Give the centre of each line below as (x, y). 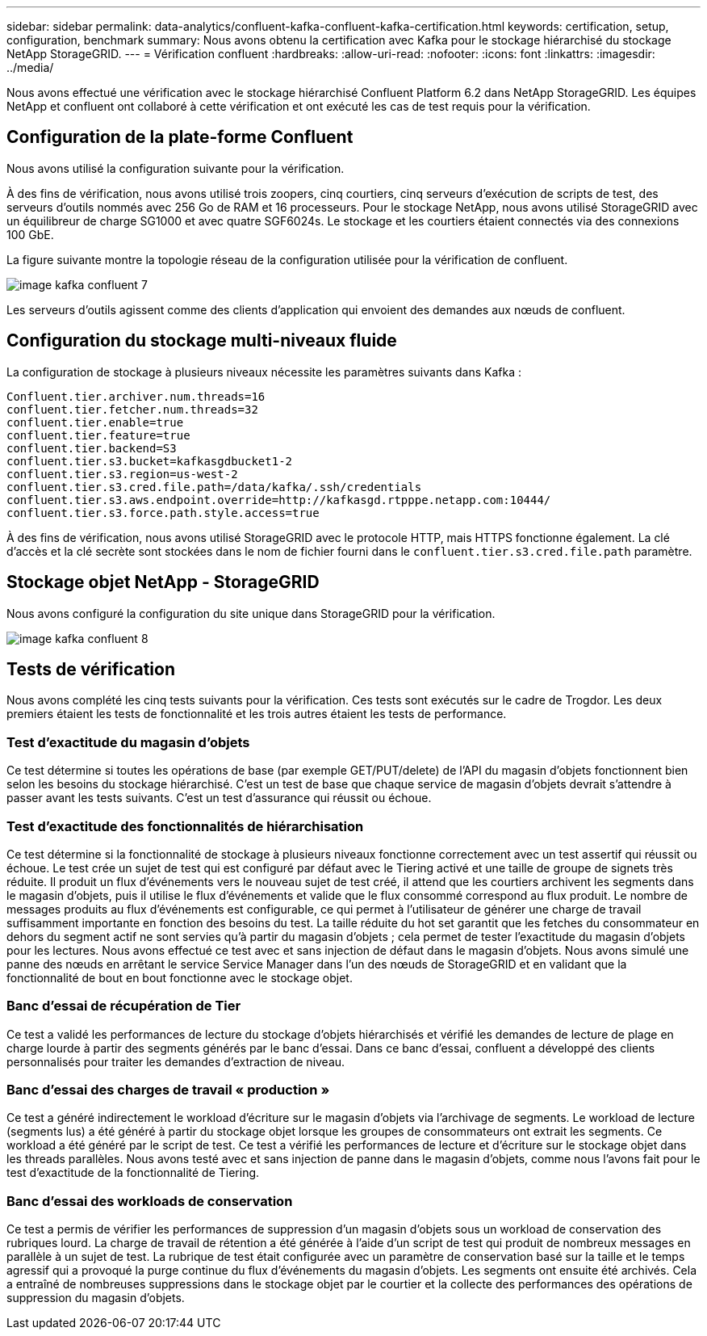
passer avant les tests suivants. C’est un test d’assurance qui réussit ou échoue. (219, 798)
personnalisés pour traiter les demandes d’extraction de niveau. (176, 1061)
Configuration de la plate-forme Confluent (180, 137)
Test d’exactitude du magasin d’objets (128, 742)
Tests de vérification (91, 669)
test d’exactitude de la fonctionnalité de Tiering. (133, 1173)
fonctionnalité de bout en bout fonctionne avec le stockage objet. (180, 977)
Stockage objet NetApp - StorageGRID (163, 582)
